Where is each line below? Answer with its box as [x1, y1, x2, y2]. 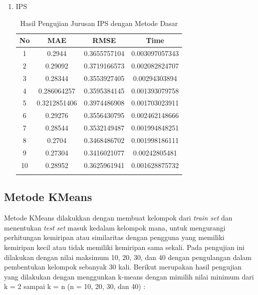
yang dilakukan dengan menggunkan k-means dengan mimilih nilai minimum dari [4, 271, 254, 281]
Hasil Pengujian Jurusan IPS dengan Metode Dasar [20, 17, 178, 28]
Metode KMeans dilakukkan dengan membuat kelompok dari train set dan [4, 212, 233, 223]
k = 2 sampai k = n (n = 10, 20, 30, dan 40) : [4, 281, 146, 291]
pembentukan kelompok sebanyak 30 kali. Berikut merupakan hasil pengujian [4, 261, 242, 272]
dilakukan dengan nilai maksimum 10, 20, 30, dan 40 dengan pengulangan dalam [4, 251, 252, 262]
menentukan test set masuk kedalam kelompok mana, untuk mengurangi [4, 222, 226, 232]
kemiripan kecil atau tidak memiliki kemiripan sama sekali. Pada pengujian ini [4, 241, 245, 252]
